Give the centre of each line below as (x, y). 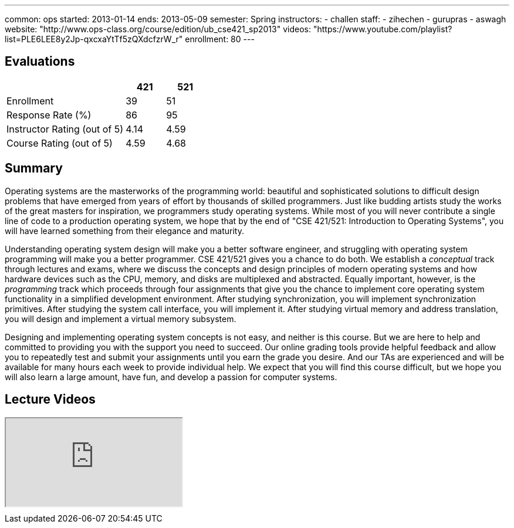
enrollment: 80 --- (220, 39)
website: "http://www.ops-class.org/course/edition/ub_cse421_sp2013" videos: (158, 29)
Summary (34, 168)
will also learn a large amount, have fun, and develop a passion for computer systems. (171, 377)
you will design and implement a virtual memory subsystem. (121, 319)
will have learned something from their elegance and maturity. (124, 231)
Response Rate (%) (49, 115)
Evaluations (40, 62)
